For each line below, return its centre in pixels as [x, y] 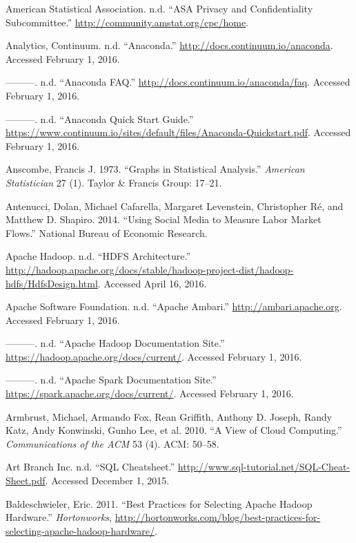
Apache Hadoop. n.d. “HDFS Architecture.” [98, 256]
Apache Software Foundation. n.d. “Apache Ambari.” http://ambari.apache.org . [174, 306]
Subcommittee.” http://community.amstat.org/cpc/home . [127, 22]
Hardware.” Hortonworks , [59, 517]
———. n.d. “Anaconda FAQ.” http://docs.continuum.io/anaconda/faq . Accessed [178, 82]
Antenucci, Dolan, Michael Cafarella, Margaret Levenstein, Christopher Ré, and [175, 206]
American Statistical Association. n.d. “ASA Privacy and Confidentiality [159, 8]
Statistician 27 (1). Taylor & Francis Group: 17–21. [114, 182]
